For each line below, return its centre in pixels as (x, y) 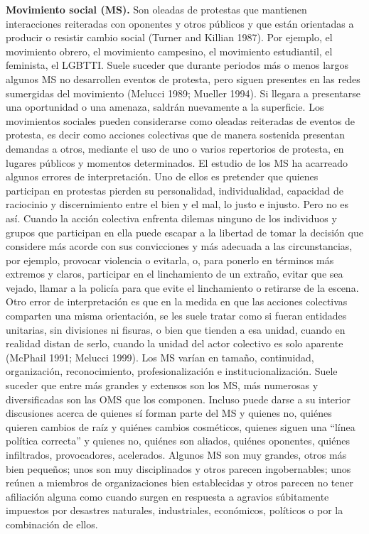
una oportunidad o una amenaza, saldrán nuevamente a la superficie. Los (165, 107)
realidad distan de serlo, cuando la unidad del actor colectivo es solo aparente (175, 343)
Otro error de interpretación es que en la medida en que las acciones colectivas (177, 301)
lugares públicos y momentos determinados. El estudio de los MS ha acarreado (177, 162)
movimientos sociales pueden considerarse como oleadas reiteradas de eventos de (181, 120)
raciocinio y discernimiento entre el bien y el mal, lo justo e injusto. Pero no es (177, 204)
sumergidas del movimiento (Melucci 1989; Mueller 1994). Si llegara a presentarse (183, 93)
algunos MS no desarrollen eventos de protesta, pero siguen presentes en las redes (183, 78)
